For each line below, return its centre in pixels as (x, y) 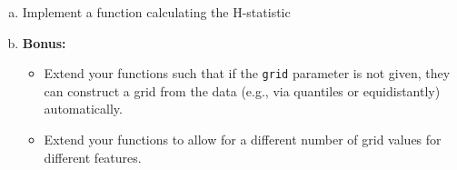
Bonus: (44, 42)
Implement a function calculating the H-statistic (156, 12)
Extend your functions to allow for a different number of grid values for (243, 140)
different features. (93, 157)
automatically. (83, 109)
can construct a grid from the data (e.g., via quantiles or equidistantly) (242, 90)
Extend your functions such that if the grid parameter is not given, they (247, 73)
